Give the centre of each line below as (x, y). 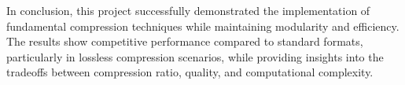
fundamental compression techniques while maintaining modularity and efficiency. (203, 26)
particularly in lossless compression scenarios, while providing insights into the (195, 56)
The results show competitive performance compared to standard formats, (185, 41)
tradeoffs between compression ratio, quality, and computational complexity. (190, 72)
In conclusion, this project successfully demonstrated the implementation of (188, 10)
